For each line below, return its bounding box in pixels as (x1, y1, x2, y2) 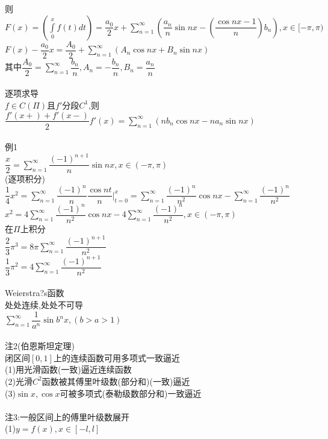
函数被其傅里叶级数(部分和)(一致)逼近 (42, 374, 190, 387)
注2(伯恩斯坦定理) (5, 340, 75, 352)
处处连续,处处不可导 (5, 298, 83, 311)
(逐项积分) (5, 172, 45, 185)
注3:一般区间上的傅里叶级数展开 (5, 410, 129, 423)
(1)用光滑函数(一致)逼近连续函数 (5, 363, 132, 376)
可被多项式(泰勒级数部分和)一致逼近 (60, 387, 202, 399)
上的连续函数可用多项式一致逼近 (53, 351, 180, 364)
